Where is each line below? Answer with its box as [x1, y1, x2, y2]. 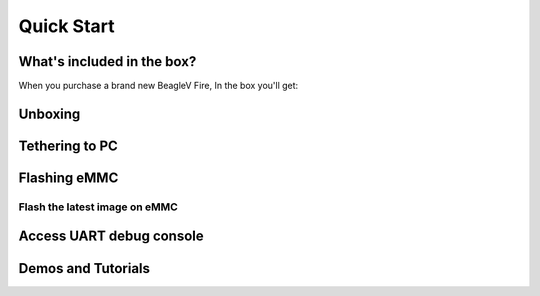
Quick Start [18, 15, 115, 37]
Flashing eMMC [18, 169, 119, 186]
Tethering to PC [18, 137, 119, 154]
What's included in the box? [18, 53, 197, 70]
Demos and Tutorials [18, 260, 150, 277]
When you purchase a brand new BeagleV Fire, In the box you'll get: [18, 80, 299, 92]
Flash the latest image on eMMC [18, 200, 179, 214]
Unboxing [18, 105, 81, 122]
